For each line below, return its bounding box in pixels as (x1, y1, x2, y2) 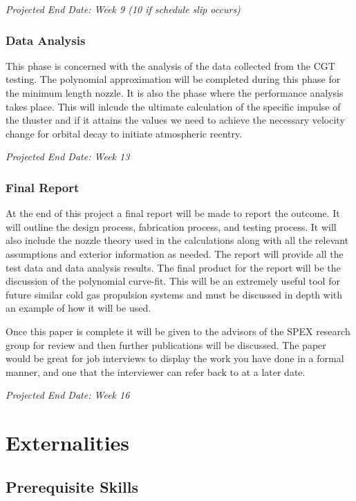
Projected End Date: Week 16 (6, 388, 130, 402)
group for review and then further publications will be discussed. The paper (6, 337, 326, 352)
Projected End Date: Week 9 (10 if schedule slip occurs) (6, 2, 241, 16)
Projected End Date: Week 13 (6, 149, 130, 164)
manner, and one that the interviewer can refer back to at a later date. (6, 364, 306, 379)
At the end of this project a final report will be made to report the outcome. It (6, 206, 340, 220)
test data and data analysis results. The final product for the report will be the (6, 260, 341, 274)
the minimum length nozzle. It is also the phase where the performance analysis (6, 86, 344, 100)
